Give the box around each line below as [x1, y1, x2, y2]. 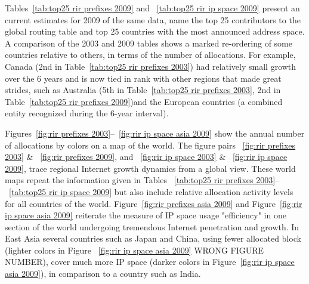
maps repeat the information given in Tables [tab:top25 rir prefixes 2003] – [5, 174, 280, 186]
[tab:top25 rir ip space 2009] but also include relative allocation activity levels [9, 185, 293, 197]
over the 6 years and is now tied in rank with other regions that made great [5, 72, 282, 84]
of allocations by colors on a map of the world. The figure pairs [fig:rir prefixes [5, 138, 296, 151]
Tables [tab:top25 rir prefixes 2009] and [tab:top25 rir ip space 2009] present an [5, 2, 300, 14]
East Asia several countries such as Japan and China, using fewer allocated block [5, 232, 301, 245]
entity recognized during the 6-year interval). [5, 107, 169, 119]
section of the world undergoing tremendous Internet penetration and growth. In [5, 220, 299, 233]
